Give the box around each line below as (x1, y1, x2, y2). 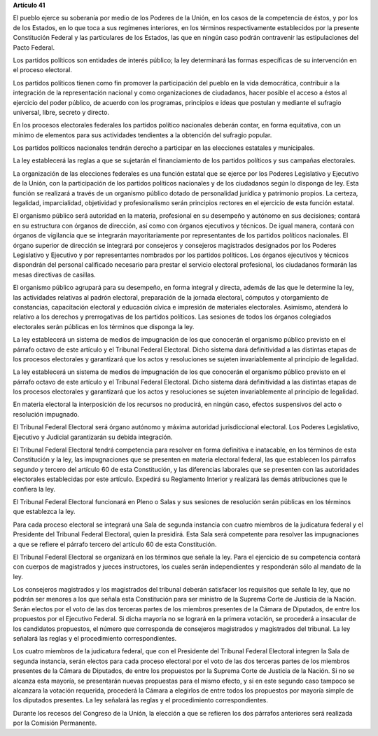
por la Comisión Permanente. (13, 718, 97, 728)
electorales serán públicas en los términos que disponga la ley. (13, 322, 195, 331)
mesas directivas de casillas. (13, 270, 96, 279)
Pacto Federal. (13, 43, 55, 52)
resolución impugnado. (13, 410, 80, 418)
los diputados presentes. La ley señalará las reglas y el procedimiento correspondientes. (13, 696, 269, 704)
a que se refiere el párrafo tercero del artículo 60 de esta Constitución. (13, 540, 217, 548)
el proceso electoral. (13, 66, 73, 74)
